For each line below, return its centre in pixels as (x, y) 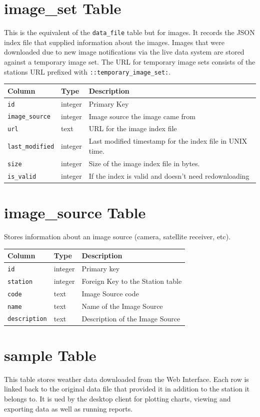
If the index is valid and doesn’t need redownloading (169, 175)
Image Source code (110, 293)
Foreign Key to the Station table (132, 281)
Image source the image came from (142, 116)
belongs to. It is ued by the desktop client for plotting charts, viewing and (117, 398)
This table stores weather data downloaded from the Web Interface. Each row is (126, 379)
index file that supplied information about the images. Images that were (114, 42)
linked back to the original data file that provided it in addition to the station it (127, 389)
